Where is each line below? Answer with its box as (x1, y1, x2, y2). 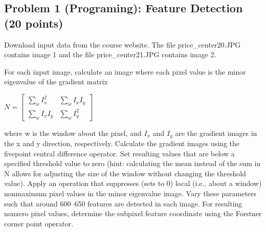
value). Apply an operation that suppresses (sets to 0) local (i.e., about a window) (4, 178, 262, 189)
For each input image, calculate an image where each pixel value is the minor (4, 66, 246, 77)
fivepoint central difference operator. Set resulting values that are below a (4, 148, 235, 158)
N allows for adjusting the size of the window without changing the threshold (4, 168, 246, 178)
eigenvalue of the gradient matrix (4, 76, 108, 87)
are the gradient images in (175, 127, 257, 138)
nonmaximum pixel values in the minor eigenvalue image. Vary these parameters (4, 188, 257, 199)
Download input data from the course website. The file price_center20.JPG (4, 39, 241, 50)
